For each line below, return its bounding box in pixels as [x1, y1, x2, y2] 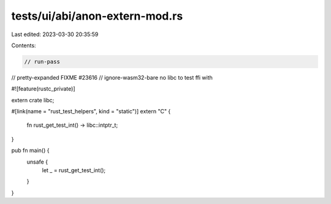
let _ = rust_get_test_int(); [42, 167, 106, 174]
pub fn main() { [11, 147, 50, 154]
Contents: [11, 42, 36, 49]
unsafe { [26, 158, 48, 165]
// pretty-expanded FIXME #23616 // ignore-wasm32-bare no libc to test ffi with [11, 74, 213, 81]
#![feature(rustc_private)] [11, 85, 76, 93]
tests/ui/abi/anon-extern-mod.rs [11, 9, 183, 23]
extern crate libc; [11, 96, 55, 104]
